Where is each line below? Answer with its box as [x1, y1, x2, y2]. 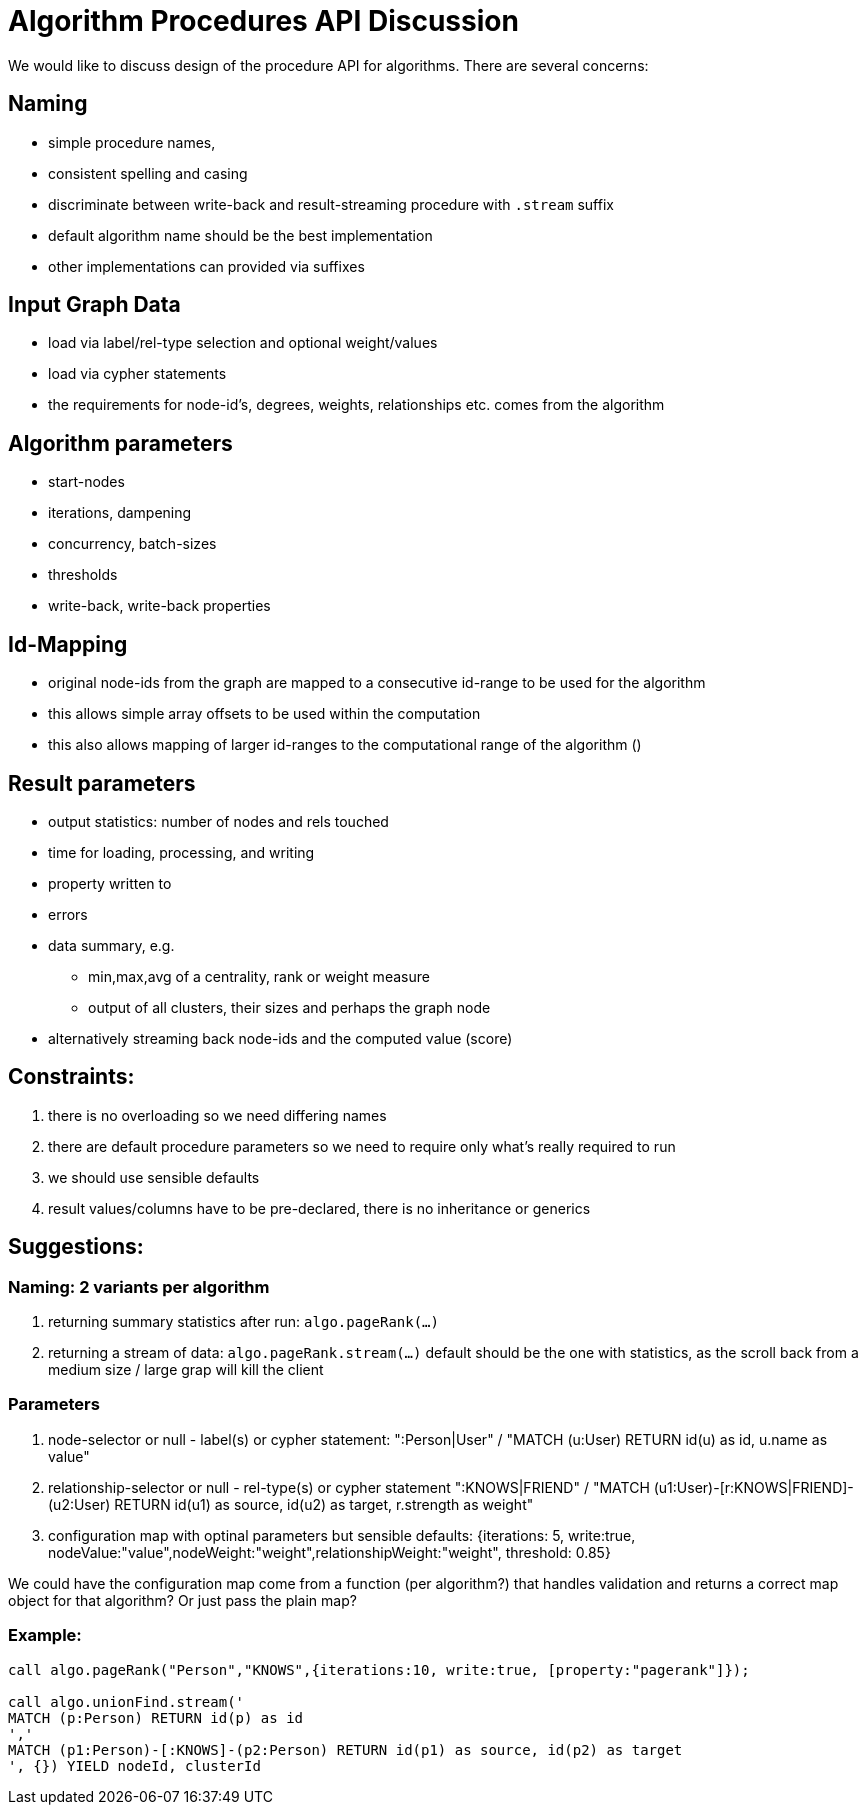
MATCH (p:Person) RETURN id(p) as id [8, 1709, 304, 1726]
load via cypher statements [48, 365, 227, 383]
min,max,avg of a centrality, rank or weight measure [88, 967, 430, 985]
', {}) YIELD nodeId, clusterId [8, 1757, 261, 1774]
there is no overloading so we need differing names [48, 1106, 387, 1124]
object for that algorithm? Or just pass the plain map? [8, 1591, 357, 1609]
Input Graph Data [8, 292, 181, 318]
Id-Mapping [8, 631, 128, 657]
